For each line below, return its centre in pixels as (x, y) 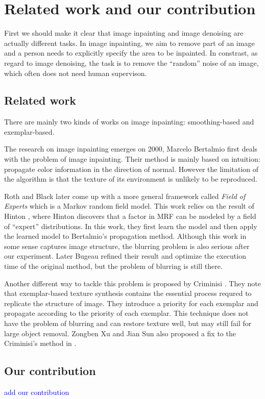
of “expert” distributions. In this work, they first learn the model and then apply (131, 226)
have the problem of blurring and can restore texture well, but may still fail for (128, 323)
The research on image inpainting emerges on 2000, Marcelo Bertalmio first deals (131, 149)
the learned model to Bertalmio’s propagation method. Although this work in (125, 236)
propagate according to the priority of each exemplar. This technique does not (126, 313)
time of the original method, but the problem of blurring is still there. (113, 266)
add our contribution (37, 392)
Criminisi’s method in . (40, 343)
